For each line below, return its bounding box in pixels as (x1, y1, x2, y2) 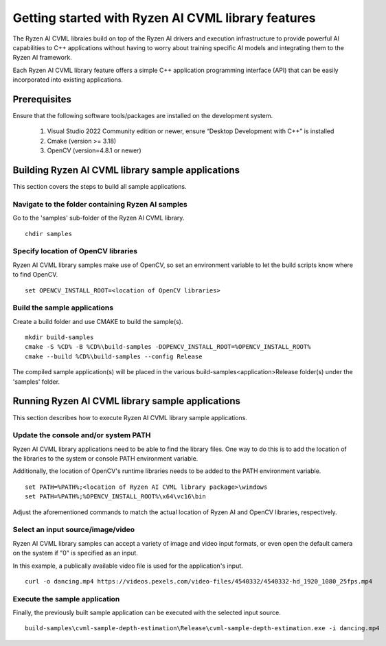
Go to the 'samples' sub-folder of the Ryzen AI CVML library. (12, 214, 185, 222)
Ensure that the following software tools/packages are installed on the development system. (12, 112, 273, 120)
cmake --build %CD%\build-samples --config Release (25, 352, 203, 360)
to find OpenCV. (12, 270, 58, 279)
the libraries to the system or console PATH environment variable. (12, 454, 198, 463)
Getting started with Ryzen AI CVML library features (12, 10, 316, 25)
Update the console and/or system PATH (12, 430, 151, 440)
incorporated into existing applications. (12, 76, 124, 84)
